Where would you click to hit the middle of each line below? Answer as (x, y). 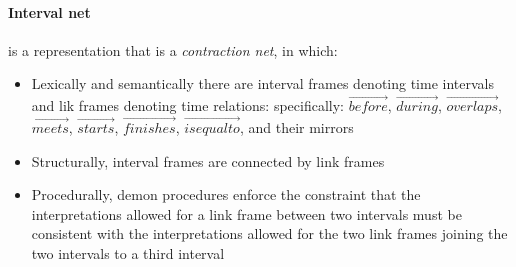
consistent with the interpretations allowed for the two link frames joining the (269, 233)
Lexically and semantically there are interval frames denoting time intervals (263, 83)
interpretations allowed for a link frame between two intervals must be (246, 213)
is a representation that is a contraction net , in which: (173, 49)
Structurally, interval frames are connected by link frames (208, 160)
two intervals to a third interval (128, 252)
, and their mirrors (296, 127)
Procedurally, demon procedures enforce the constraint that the (226, 194)
